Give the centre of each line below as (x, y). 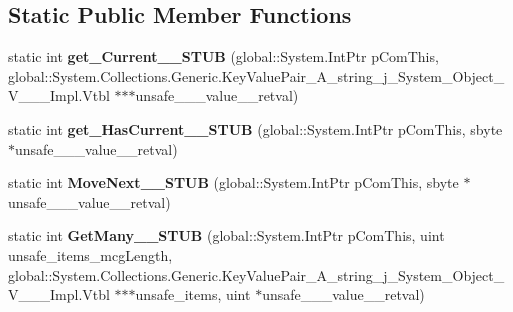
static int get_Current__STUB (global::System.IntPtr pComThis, (223, 56)
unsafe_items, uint (193, 294)
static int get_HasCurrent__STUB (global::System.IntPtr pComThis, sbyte (255, 128)
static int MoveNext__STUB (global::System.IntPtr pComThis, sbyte (233, 182)
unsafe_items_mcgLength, (90, 254)
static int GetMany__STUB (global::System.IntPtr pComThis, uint (226, 235)
